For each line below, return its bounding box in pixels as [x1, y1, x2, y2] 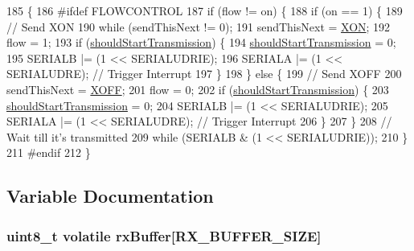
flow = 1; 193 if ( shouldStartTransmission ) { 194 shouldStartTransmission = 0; [6, 34, 396, 51]
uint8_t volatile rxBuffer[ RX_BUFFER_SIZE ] [6, 225, 322, 245]
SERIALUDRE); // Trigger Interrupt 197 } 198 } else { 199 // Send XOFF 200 [6, 65, 402, 82]
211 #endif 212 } [6, 144, 91, 161]
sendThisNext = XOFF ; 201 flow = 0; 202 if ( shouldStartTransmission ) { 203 [6, 80, 389, 97]
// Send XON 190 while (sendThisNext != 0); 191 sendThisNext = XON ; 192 [6, 18, 391, 35]
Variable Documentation [6, 183, 214, 208]
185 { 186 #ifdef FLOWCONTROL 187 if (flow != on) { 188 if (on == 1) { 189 [6, 2, 403, 19]
